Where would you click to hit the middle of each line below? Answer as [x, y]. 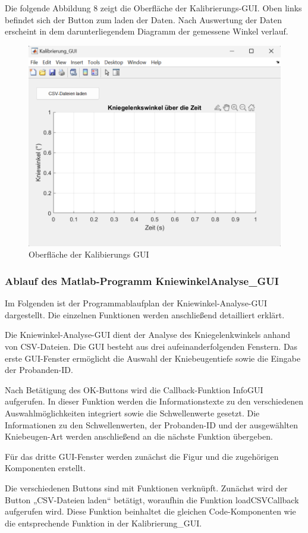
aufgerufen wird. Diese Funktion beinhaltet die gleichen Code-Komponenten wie [150, 511]
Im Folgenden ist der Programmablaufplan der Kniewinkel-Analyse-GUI [136, 303]
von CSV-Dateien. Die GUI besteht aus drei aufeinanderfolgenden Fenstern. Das [151, 347]
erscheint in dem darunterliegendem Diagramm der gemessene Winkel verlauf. [147, 31]
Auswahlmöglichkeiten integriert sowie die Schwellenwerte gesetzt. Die [132, 413]
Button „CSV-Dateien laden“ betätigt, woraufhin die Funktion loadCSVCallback [152, 499]
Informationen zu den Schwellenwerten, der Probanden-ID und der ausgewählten [152, 424]
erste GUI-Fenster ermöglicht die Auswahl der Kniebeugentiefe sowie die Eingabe [153, 358]
